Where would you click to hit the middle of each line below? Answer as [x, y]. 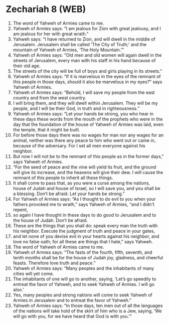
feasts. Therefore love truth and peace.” [54, 263]
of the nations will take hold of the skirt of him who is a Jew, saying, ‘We [87, 311]
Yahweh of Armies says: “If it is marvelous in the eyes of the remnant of [87, 76]
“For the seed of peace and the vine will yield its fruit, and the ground [84, 167]
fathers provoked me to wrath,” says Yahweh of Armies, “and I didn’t [83, 204]
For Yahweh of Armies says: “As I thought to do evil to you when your [84, 199]
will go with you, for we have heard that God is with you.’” [72, 316]
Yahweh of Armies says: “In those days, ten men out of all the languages [88, 305]
